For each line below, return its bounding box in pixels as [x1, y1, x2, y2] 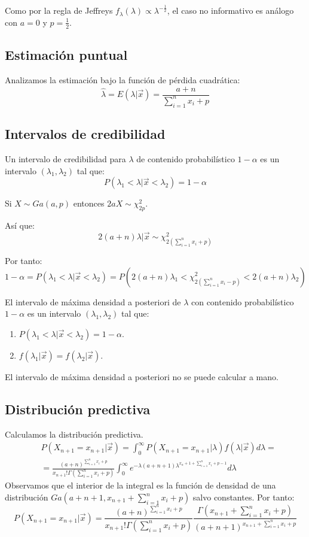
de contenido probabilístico [136, 152, 235, 165]
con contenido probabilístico [191, 295, 294, 308]
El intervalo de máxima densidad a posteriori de [5, 295, 181, 308]
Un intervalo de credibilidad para [5, 152, 126, 165]
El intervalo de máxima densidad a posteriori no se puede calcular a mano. [5, 370, 279, 383]
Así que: [5, 219, 35, 231]
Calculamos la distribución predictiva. [5, 427, 143, 440]
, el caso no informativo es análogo [167, 4, 294, 17]
